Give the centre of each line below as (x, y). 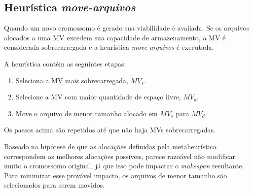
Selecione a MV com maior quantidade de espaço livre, (98, 97)
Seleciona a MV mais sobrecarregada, (72, 80)
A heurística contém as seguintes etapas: (65, 63)
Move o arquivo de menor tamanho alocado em (87, 113)
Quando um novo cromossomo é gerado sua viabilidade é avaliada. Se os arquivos (127, 28)
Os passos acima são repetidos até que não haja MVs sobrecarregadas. (110, 130)
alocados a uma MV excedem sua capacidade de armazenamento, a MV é (115, 37)
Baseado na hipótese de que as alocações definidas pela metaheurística (110, 146)
